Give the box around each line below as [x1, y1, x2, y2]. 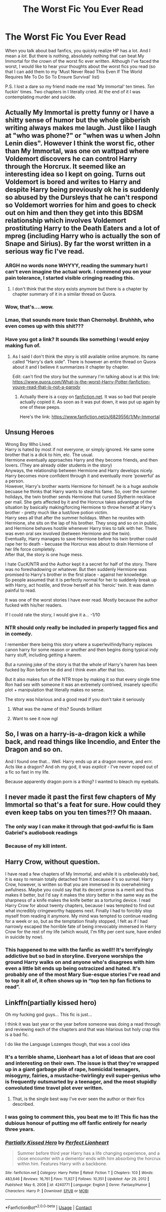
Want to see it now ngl [12, 715, 58, 721]
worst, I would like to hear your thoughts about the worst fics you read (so [5, 63, 156, 69]
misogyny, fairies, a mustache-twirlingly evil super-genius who [5, 1072, 161, 1079]
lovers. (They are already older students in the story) [5, 462, 112, 468]
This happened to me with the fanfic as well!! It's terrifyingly [5, 946, 153, 953]
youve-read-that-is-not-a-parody [12, 384, 81, 390]
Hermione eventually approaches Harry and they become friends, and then [5, 457, 158, 463]
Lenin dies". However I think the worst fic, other [5, 139, 155, 148]
